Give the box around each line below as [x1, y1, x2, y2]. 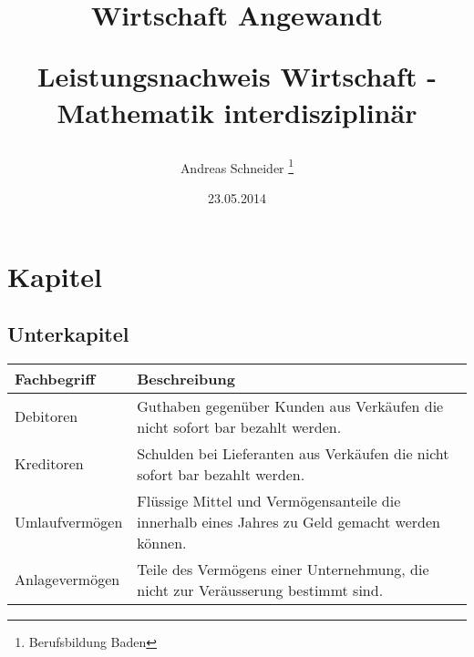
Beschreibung [137, 367, 235, 389]
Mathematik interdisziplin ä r [57, 93, 417, 130]
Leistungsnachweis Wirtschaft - [37, 57, 437, 95]
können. [137, 531, 187, 553]
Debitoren [15, 405, 78, 427]
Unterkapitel [7, 320, 129, 348]
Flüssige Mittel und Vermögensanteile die [137, 489, 401, 511]
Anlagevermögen [15, 569, 120, 590]
